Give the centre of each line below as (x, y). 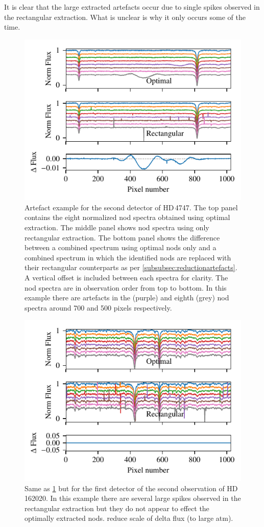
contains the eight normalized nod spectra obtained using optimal (127, 217)
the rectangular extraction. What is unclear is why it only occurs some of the (125, 17)
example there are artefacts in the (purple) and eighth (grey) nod (127, 298)
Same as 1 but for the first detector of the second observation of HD (131, 488)
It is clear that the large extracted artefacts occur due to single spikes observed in (132, 7)
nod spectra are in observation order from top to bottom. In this (126, 287)
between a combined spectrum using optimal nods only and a (121, 247)
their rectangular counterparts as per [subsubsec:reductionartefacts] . (131, 267)
